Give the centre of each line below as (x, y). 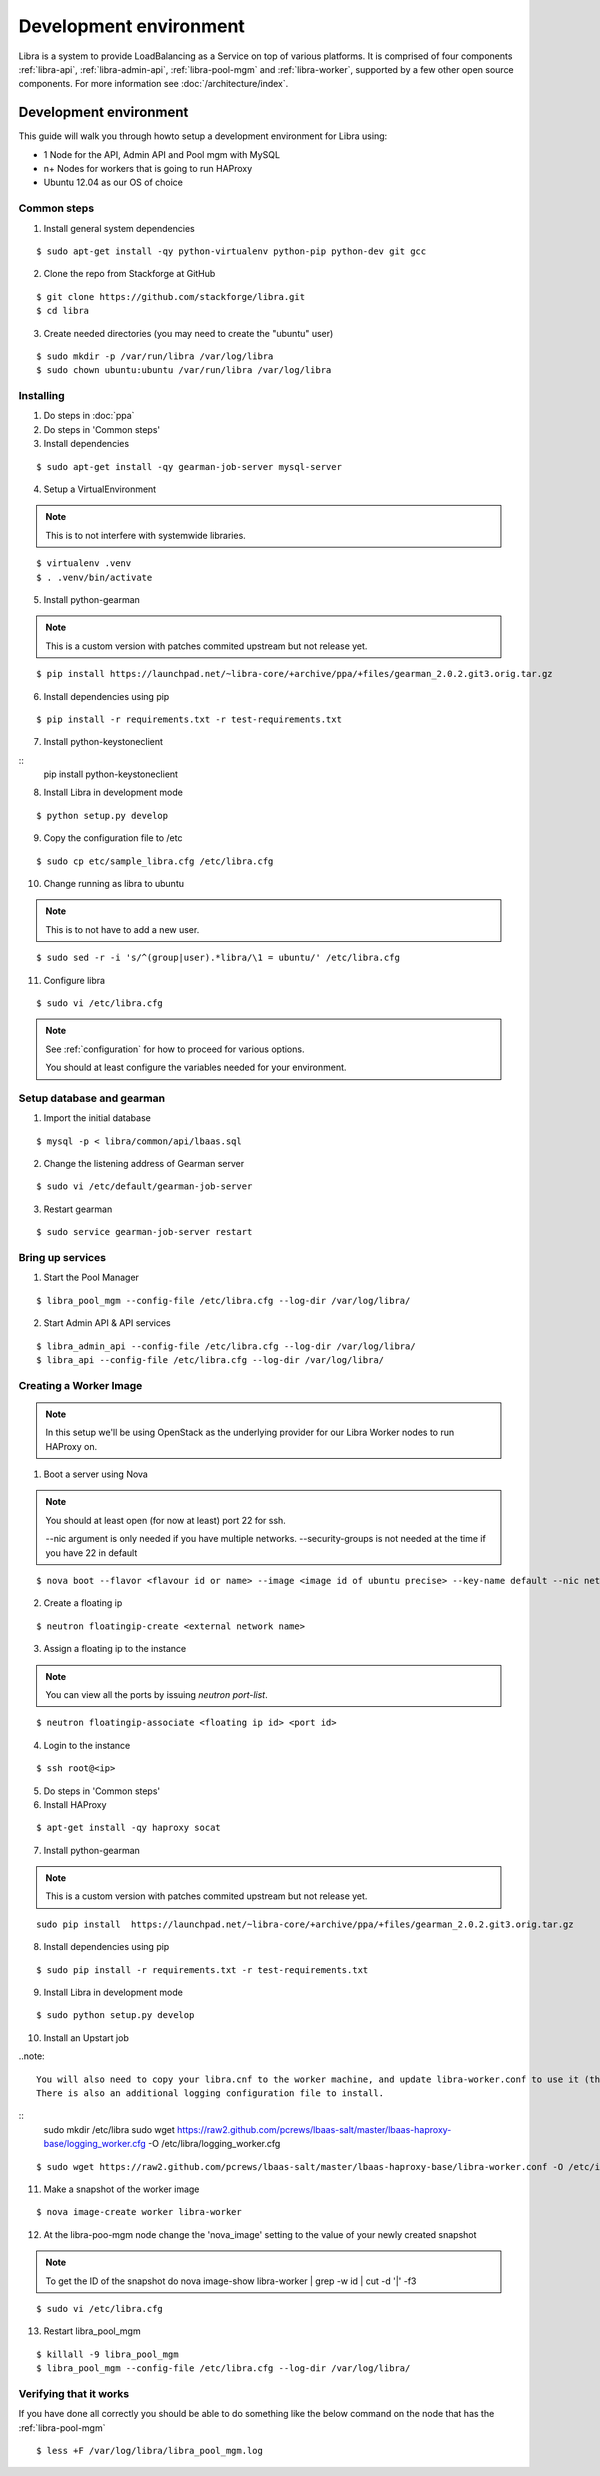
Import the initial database (97, 1118)
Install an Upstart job (86, 2037)
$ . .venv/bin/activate (94, 577)
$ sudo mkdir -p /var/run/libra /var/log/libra (155, 356)
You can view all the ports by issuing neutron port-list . (157, 1694)
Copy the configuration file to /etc (113, 838)
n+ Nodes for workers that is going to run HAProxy (148, 169)
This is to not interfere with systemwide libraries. (146, 535)
